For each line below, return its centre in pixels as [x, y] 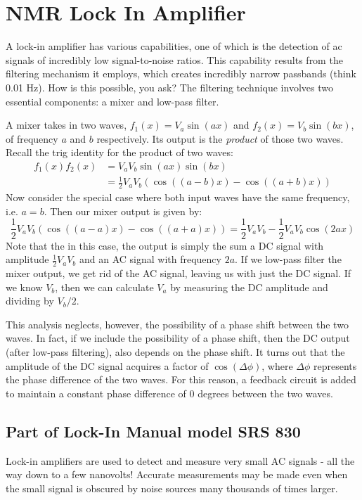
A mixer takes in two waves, [66, 125]
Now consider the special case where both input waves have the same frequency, [178, 197]
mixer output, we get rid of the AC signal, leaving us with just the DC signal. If [178, 273]
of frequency [32, 138]
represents [335, 365]
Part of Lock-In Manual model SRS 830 [153, 431]
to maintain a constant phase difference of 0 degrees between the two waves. [169, 393]
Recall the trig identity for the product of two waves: [119, 152]
